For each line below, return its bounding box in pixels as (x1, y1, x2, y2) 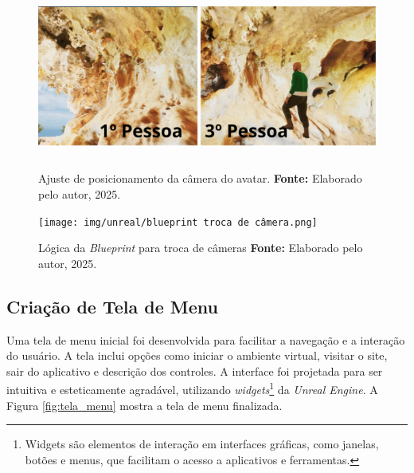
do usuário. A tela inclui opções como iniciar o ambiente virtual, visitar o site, (6, 347, 388, 364)
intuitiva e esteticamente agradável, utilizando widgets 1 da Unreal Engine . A (6, 379, 378, 398)
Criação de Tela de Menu (6, 294, 218, 318)
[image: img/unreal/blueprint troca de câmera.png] (38, 216, 318, 228)
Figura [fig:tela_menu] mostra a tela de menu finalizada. (6, 396, 283, 413)
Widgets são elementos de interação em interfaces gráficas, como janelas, (25, 436, 379, 452)
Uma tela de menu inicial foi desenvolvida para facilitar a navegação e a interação (6, 331, 405, 348)
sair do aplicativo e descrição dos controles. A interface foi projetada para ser (6, 362, 383, 379)
